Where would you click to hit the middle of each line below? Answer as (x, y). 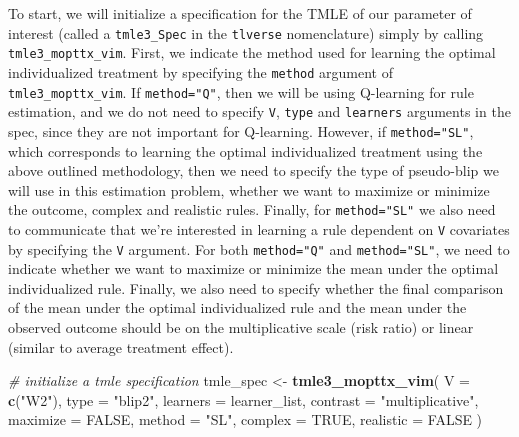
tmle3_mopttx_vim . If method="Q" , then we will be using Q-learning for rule (241, 91)
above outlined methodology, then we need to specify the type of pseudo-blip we (253, 170)
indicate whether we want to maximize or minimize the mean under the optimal (253, 268)
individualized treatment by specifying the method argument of (200, 71)
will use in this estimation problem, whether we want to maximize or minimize (249, 189)
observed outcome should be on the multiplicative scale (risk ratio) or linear (241, 327)
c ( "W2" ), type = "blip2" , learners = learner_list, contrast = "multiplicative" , (243, 399)
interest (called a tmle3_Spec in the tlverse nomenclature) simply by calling (246, 32)
